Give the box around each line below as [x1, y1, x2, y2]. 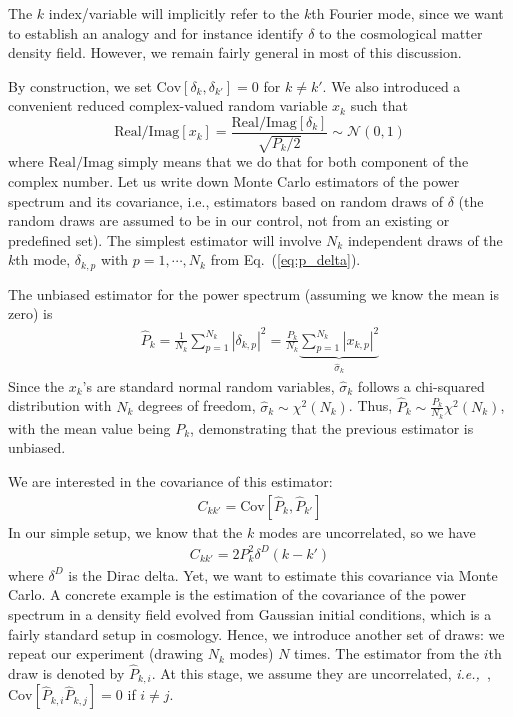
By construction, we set [8, 75, 152, 96]
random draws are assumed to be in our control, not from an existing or [8, 210, 450, 231]
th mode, [15, 249, 71, 270]
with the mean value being [8, 417, 171, 438]
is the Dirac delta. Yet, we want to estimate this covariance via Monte [68, 564, 498, 585]
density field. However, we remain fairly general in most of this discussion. [8, 42, 462, 63]
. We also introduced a [322, 75, 461, 96]
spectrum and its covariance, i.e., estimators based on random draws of [8, 190, 444, 211]
